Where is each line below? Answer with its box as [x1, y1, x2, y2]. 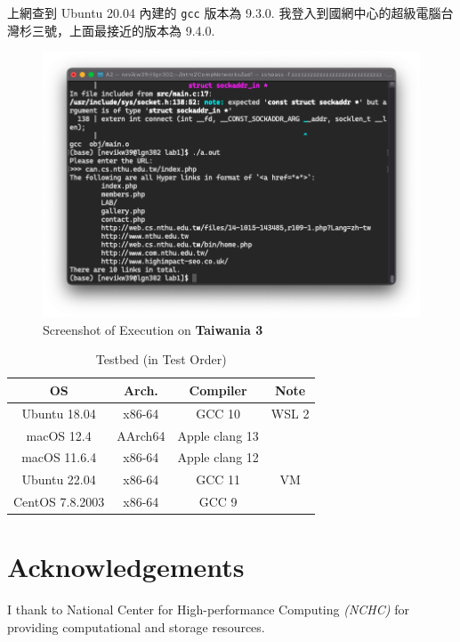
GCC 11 [196, 470, 241, 489]
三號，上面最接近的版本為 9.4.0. [31, 20, 215, 39]
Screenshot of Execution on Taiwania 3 [43, 320, 263, 338]
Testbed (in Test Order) [95, 350, 227, 369]
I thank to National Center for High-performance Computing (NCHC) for [7, 600, 409, 619]
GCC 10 [196, 403, 241, 422]
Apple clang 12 [177, 448, 259, 467]
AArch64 [117, 426, 165, 444]
